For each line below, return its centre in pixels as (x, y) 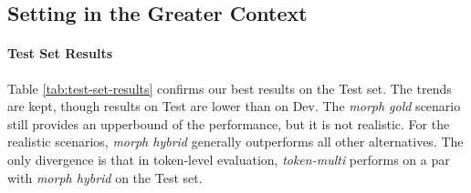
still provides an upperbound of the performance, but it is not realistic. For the (229, 123)
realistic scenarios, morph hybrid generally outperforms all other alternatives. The (235, 142)
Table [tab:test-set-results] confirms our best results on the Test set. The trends (230, 88)
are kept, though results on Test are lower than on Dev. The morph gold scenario (234, 106)
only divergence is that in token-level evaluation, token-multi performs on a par (229, 159)
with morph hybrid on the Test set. (105, 177)
